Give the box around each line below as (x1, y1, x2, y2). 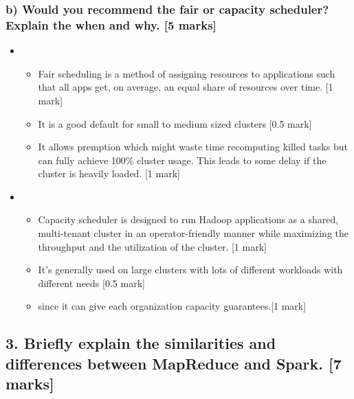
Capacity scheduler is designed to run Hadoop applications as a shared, (38, 212, 339, 227)
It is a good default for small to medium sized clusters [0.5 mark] (38, 116, 312, 130)
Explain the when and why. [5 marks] (5, 16, 217, 33)
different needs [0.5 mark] (38, 275, 145, 290)
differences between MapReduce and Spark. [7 (5, 352, 342, 374)
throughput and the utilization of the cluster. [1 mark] (38, 239, 267, 253)
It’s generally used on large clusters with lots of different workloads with (38, 262, 343, 277)
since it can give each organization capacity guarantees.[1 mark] (38, 299, 307, 313)
